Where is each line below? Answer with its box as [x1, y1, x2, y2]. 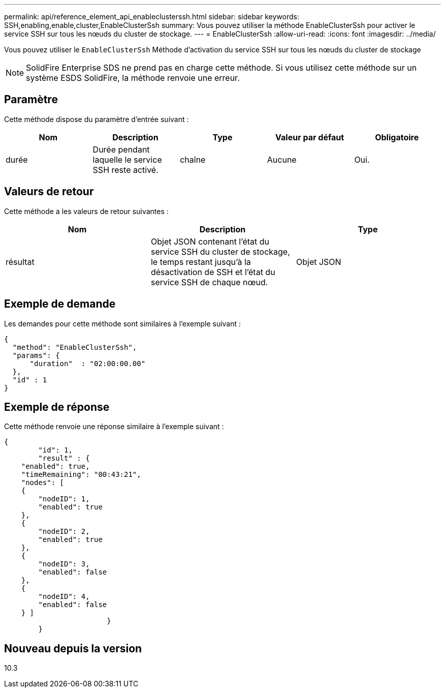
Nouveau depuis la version [4, 642, 142, 655]
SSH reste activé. [92, 164, 158, 175]
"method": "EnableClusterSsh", [12, 343, 137, 351]
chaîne [180, 154, 206, 165]
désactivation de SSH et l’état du [150, 266, 275, 277]
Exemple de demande [4, 297, 116, 311]
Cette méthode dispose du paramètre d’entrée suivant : [4, 114, 189, 124]
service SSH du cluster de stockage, [150, 246, 290, 257]
